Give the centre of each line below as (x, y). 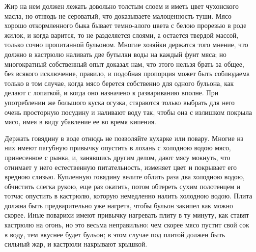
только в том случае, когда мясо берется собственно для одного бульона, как (119, 83)
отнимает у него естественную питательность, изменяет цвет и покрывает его (121, 167)
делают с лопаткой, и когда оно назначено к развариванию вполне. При (112, 93)
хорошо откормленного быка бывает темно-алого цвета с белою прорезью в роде (126, 25)
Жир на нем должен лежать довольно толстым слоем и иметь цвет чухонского (122, 6)
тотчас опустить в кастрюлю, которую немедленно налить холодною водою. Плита (128, 196)
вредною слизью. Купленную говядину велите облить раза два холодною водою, (125, 177)
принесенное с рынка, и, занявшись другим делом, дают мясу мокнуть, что (117, 157)
